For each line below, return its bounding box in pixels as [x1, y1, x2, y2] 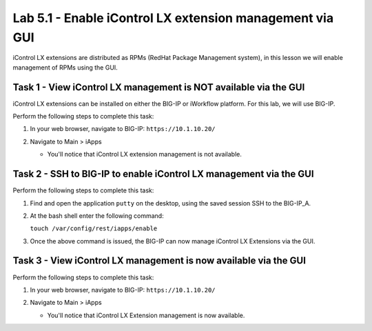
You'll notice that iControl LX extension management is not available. [47, 150, 242, 159]
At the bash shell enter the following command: [30, 211, 165, 220]
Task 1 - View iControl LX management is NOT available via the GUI [12, 81, 305, 93]
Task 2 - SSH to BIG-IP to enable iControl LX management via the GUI [12, 168, 314, 180]
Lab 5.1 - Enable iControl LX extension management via [12, 10, 334, 26]
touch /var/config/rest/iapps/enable [30, 225, 158, 232]
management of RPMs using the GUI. [12, 63, 118, 72]
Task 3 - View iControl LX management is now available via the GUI [12, 255, 307, 267]
